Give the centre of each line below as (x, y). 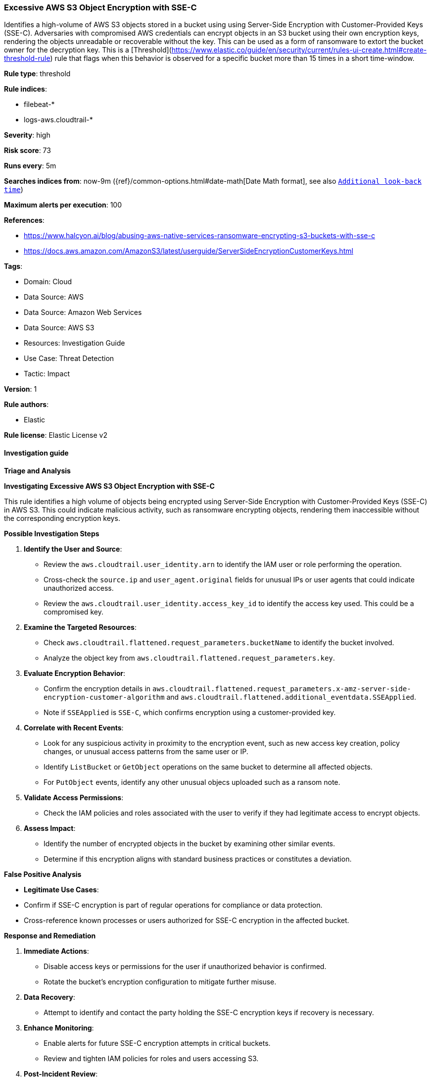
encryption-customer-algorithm (104, 697)
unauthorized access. (79, 588)
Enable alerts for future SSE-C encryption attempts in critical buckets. (157, 1043)
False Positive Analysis (43, 874)
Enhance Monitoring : (59, 1028)
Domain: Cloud (48, 282)
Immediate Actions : (56, 951)
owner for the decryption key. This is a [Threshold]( (88, 50)
